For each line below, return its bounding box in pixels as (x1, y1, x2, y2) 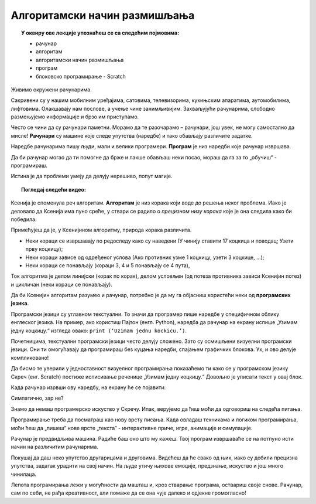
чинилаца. (11, 471, 37, 478)
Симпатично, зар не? (11, 394, 64, 401)
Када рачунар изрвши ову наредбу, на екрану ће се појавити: (11, 384, 166, 391)
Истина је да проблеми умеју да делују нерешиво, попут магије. (11, 173, 173, 180)
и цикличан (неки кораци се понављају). (11, 281, 112, 288)
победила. (11, 216, 37, 223)
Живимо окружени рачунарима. (11, 86, 92, 93)
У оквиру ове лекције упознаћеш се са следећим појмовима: (21, 29, 180, 36)
